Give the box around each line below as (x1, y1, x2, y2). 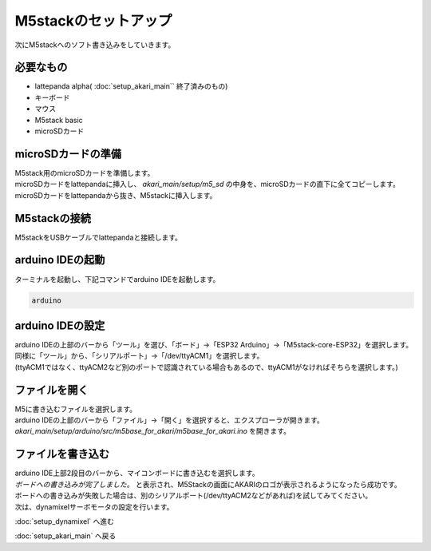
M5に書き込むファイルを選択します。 (14, 404, 137, 414)
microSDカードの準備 (14, 147, 122, 161)
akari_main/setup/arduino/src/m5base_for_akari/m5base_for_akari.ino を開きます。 (14, 426, 291, 436)
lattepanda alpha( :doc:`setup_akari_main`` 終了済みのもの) (34, 81, 228, 91)
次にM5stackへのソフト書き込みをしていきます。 (14, 40, 176, 50)
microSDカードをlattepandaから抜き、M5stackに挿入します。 (14, 190, 217, 200)
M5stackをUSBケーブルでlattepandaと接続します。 (14, 232, 183, 242)
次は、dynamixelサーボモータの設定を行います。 (14, 501, 174, 511)
